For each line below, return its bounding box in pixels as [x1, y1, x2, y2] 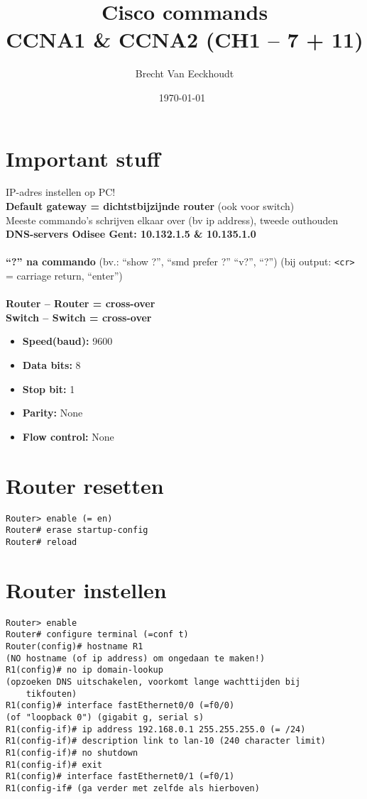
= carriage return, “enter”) [6, 268, 123, 283]
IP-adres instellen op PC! [6, 184, 116, 199]
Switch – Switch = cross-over [6, 309, 152, 324]
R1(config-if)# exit [6, 759, 103, 770]
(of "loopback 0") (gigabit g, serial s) [6, 712, 204, 722]
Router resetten [6, 470, 164, 500]
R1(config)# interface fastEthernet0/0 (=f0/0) [6, 700, 235, 711]
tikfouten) [26, 688, 77, 699]
